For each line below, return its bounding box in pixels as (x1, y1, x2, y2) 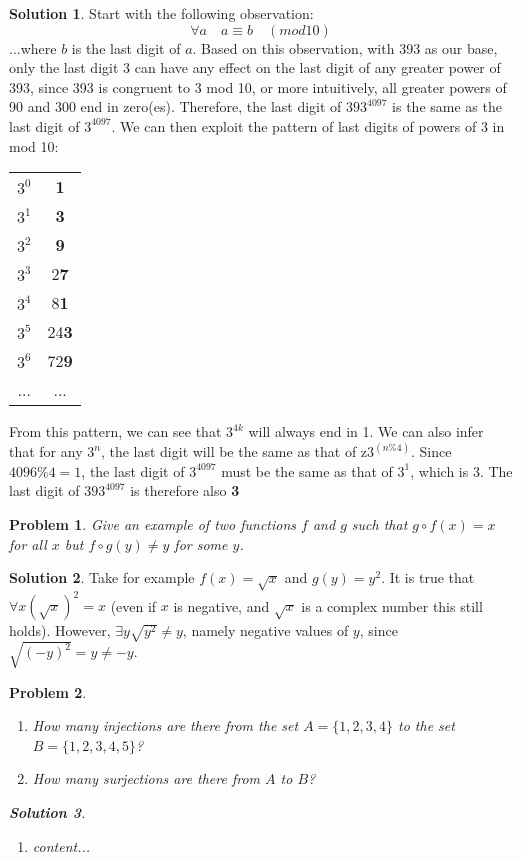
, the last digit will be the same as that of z (100, 441, 368, 462)
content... (32, 835, 91, 856)
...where (9, 37, 57, 58)
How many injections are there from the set (32, 715, 299, 736)
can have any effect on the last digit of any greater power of (134, 57, 501, 78)
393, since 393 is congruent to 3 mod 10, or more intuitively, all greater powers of (9, 76, 507, 97)
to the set (398, 715, 455, 736)
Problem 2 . (9, 681, 87, 702)
